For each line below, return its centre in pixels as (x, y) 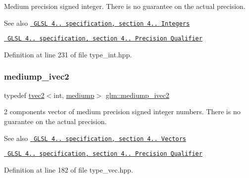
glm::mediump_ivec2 (137, 95)
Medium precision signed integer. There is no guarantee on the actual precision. (125, 6)
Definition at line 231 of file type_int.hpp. (68, 54)
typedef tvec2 (24, 95)
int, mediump (74, 95)
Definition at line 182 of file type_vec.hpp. (69, 169)
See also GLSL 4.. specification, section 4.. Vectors (95, 138)
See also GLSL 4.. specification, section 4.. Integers (97, 22)
